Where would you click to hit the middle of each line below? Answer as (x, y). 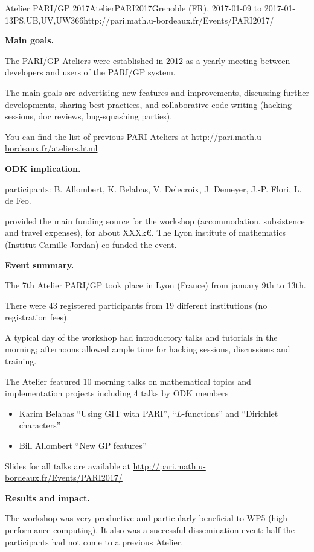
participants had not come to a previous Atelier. (94, 541)
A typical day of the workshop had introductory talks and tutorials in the (141, 337)
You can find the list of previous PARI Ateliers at (97, 136)
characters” (40, 425)
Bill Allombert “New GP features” (83, 446)
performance (28, 530)
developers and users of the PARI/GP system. (90, 72)
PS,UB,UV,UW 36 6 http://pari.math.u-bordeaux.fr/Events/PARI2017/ (144, 20)
